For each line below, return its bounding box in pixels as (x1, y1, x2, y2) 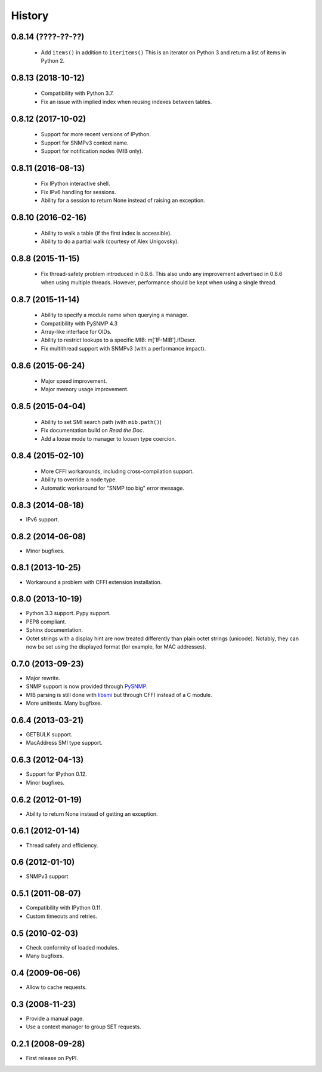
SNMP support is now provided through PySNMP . (26, 683, 148, 690)
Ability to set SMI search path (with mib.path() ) (41, 418, 162, 425)
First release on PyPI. (26, 1055, 79, 1062)
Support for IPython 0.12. (26, 770, 87, 778)
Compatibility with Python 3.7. (41, 90, 114, 97)
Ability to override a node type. (41, 476, 117, 483)
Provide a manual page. (26, 1015, 85, 1022)
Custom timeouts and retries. (26, 913, 98, 920)
